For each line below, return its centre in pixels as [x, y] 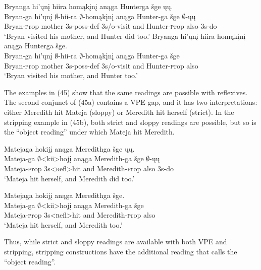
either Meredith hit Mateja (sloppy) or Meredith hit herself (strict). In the [119, 112]
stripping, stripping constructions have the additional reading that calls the [121, 252]
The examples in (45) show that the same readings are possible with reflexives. [126, 92]
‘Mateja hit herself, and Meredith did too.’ [69, 178]
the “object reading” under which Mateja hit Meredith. [89, 132]
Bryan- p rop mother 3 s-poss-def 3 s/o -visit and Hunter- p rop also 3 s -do [111, 26]
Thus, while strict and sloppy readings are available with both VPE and [116, 242]
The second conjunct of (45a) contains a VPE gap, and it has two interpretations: [131, 102]
